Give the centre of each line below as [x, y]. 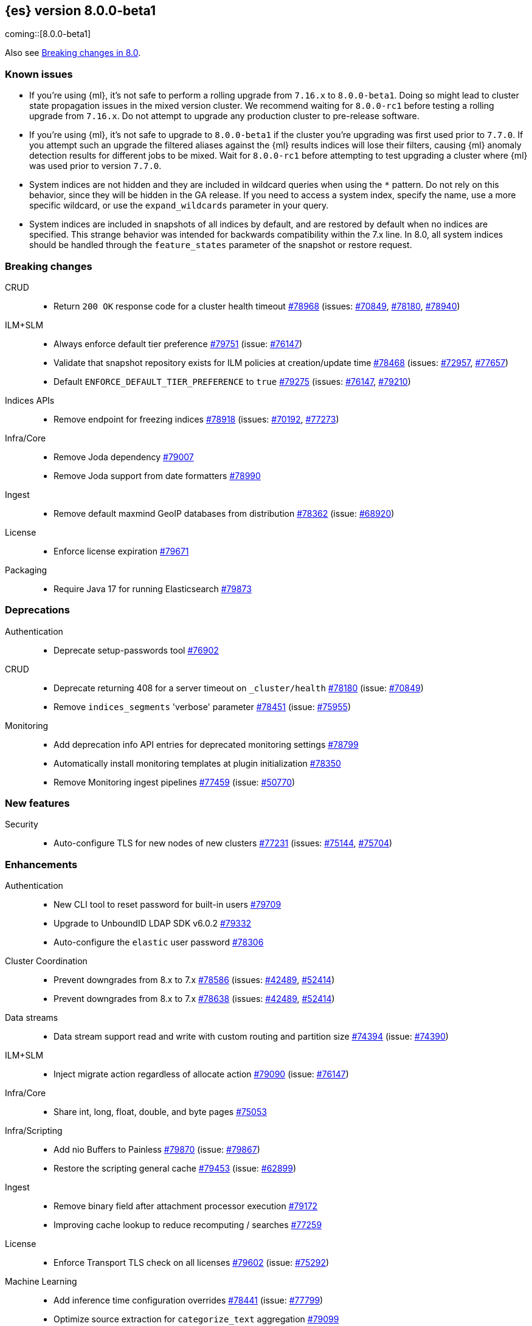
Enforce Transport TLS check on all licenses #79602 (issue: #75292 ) [192, 1263]
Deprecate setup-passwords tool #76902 [136, 650]
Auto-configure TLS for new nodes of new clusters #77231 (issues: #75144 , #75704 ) [223, 843]
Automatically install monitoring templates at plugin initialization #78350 [197, 763]
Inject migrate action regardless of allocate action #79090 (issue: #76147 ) [201, 1074]
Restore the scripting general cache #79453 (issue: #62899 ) [175, 1169]
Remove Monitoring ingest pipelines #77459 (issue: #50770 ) [174, 782]
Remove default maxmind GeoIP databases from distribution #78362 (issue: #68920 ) [224, 513]
